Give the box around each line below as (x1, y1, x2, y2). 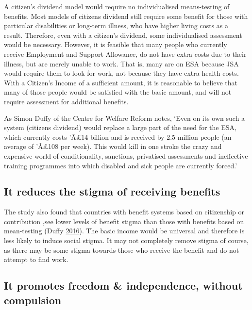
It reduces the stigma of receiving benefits (4, 184, 220, 199)
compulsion (4, 292, 62, 307)
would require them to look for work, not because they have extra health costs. (4, 68, 239, 78)
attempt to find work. (4, 254, 68, 264)
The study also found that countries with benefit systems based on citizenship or (4, 207, 244, 217)
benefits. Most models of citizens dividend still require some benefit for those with (4, 11, 248, 21)
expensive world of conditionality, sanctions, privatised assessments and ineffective (4, 150, 248, 161)
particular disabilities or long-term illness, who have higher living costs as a (4, 20, 228, 31)
